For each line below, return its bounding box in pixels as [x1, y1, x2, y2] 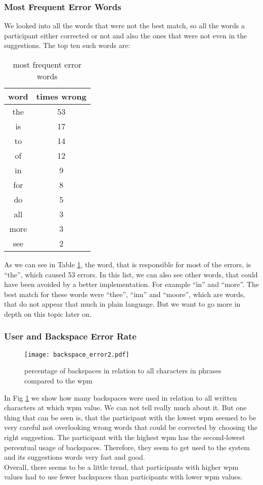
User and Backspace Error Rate [4, 330, 137, 343]
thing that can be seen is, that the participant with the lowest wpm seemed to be [4, 412, 256, 422]
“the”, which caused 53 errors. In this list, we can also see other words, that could [4, 269, 258, 279]
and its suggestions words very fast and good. [4, 452, 145, 462]
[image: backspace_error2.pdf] [24, 351, 129, 358]
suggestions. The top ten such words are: [4, 40, 130, 51]
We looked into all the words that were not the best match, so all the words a [4, 20, 245, 31]
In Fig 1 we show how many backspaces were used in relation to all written [4, 392, 237, 403]
